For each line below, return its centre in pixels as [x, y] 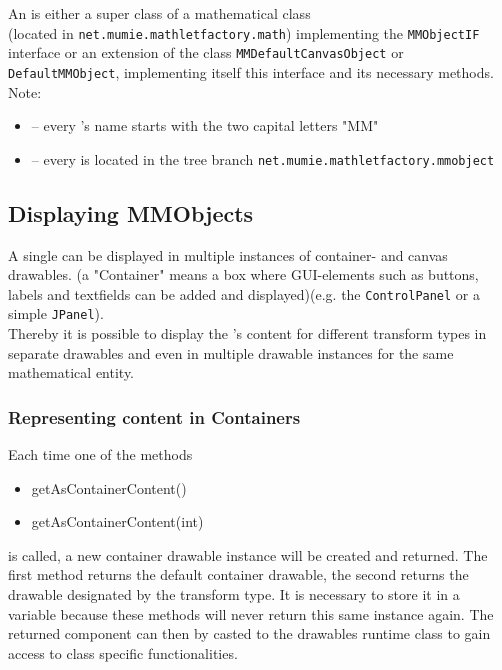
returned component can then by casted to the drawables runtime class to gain [249, 633]
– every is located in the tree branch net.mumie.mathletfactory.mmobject [263, 158]
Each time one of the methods [100, 454]
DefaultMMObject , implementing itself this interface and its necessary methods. [251, 71]
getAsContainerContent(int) [117, 521]
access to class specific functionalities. [123, 652]
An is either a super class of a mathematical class [159, 13]
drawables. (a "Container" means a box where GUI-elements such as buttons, [243, 274]
